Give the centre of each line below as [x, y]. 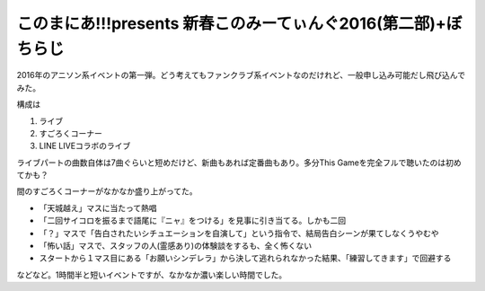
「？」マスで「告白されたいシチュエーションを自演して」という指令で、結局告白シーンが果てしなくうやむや [239, 233]
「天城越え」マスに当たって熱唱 [98, 207]
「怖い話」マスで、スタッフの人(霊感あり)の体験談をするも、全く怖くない [176, 246]
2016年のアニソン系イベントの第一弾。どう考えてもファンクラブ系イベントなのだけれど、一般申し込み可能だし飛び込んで [241, 75]
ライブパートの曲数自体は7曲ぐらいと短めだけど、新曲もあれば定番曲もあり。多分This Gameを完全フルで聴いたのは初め [239, 163]
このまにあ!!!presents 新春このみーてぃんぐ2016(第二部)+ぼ [239, 23]
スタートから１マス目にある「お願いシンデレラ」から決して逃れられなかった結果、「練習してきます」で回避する [245, 258]
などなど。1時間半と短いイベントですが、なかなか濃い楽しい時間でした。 [152, 275]
